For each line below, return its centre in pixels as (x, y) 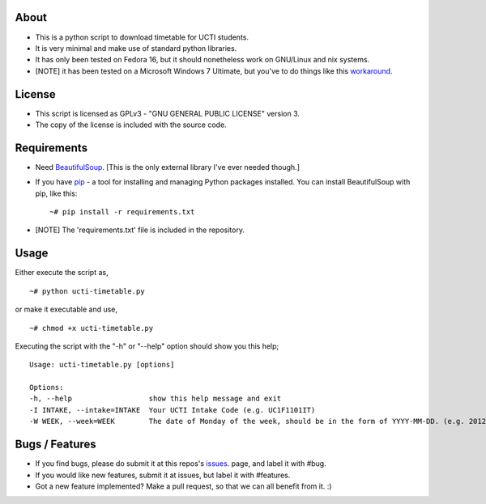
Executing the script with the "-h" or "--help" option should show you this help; (147, 346)
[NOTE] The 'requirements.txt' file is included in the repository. (140, 230)
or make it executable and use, (66, 309)
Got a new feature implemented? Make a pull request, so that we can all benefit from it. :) (183, 486)
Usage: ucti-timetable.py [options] (102, 365)
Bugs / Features (55, 445)
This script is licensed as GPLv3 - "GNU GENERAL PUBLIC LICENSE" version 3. (167, 113)
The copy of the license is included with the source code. (131, 125)
